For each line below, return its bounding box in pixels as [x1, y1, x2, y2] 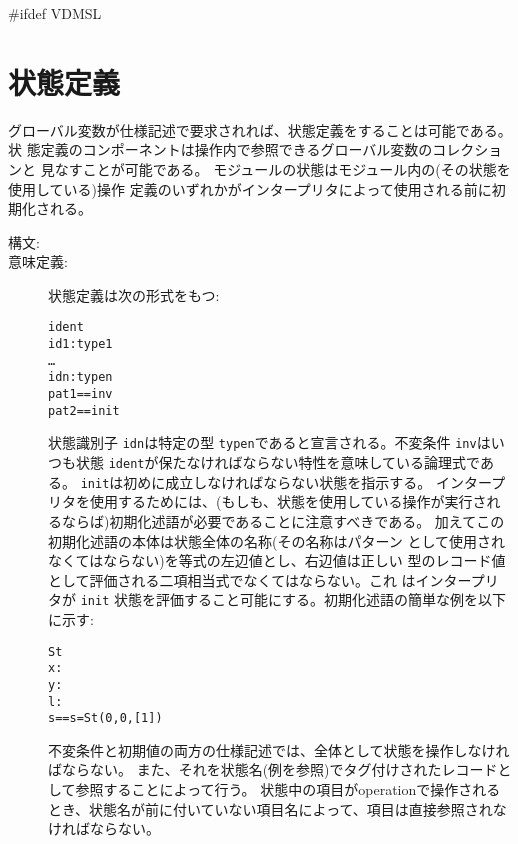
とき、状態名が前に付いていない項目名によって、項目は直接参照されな [48, 798, 507, 819]
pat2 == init [48, 403, 120, 418]
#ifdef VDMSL [8, 3, 102, 23]
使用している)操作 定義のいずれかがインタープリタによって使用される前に [8, 178, 492, 199]
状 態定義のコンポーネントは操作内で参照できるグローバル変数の [8, 139, 433, 160]
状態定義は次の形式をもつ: [48, 284, 220, 305]
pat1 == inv [48, 387, 113, 402]
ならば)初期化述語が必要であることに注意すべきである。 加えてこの [61, 510, 505, 531]
